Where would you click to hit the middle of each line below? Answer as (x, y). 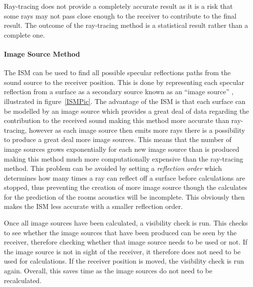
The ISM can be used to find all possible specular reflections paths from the (117, 72)
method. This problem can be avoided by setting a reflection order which (113, 168)
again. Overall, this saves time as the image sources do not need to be (108, 271)
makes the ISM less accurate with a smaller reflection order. (93, 206)
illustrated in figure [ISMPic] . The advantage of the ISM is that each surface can (125, 101)
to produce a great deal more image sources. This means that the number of (118, 139)
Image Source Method (42, 53)
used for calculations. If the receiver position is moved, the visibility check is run (124, 261)
